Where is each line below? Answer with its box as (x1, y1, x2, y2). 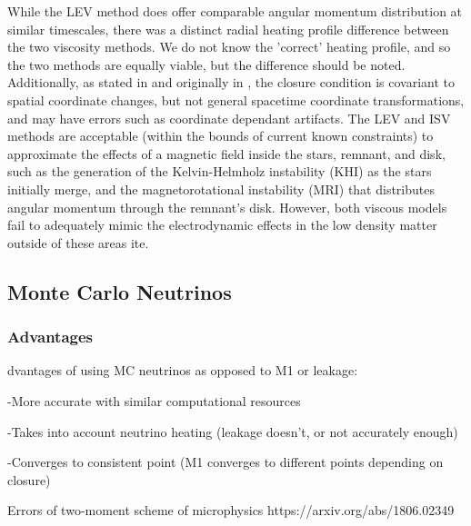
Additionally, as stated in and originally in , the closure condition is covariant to (7, 73, 456, 92)
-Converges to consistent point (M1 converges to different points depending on (7, 452, 444, 471)
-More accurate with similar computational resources (7, 391, 301, 410)
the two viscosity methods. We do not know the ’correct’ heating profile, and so (7, 37, 451, 56)
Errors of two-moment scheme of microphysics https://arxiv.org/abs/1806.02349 (7, 501, 455, 520)
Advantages (7, 325, 94, 348)
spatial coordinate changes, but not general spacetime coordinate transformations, (7, 90, 465, 109)
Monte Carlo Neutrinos (7, 277, 232, 305)
